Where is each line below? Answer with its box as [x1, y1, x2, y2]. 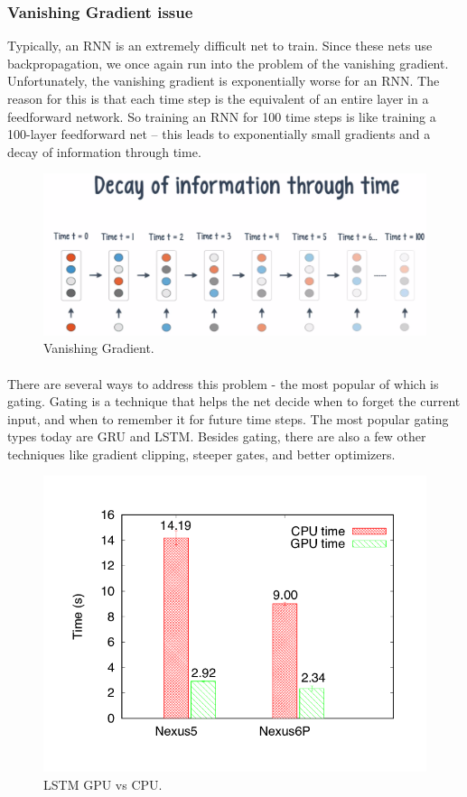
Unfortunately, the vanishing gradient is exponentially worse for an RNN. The [7, 71, 440, 90]
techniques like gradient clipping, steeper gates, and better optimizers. [7, 444, 396, 463]
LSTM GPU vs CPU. [43, 774, 163, 793]
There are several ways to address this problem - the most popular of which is [7, 374, 439, 393]
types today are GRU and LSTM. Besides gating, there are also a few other [7, 427, 426, 446]
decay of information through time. [7, 142, 201, 161]
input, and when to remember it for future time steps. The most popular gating [7, 409, 449, 428]
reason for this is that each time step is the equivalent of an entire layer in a [7, 89, 429, 107]
